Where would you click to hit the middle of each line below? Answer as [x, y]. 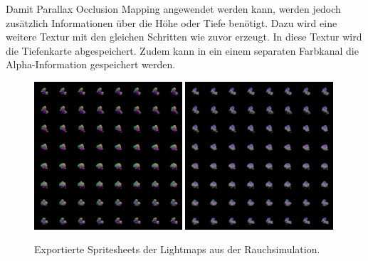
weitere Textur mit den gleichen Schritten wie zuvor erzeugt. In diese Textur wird [184, 37]
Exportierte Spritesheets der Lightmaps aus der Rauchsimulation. [177, 249]
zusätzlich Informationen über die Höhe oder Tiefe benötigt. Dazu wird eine [172, 22]
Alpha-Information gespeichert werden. [91, 64]
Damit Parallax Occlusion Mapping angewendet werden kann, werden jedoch [173, 9]
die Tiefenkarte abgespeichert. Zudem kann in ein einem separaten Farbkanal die [182, 50]
